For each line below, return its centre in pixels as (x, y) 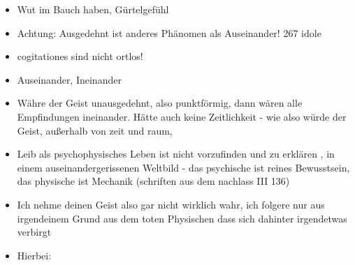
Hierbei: (34, 255)
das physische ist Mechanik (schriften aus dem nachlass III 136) (153, 181)
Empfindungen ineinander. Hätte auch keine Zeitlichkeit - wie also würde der (182, 116)
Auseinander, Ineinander (69, 79)
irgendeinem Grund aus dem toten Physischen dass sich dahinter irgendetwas (182, 218)
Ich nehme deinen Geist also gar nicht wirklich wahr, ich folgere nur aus (171, 204)
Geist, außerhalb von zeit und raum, (95, 130)
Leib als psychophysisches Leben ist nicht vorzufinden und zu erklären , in (176, 154)
